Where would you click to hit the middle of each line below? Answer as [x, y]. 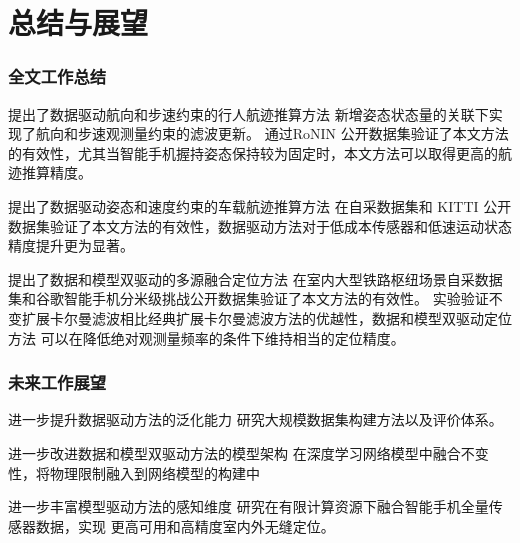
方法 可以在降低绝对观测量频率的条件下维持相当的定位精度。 [206, 337]
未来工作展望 [57, 382]
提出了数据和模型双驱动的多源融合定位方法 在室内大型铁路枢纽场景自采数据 [255, 278]
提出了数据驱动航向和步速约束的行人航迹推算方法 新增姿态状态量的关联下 [248, 113]
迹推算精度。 [50, 172]
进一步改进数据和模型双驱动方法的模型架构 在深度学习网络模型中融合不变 [248, 452]
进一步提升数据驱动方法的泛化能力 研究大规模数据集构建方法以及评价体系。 [255, 419]
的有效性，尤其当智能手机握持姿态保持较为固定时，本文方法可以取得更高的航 [260, 152]
